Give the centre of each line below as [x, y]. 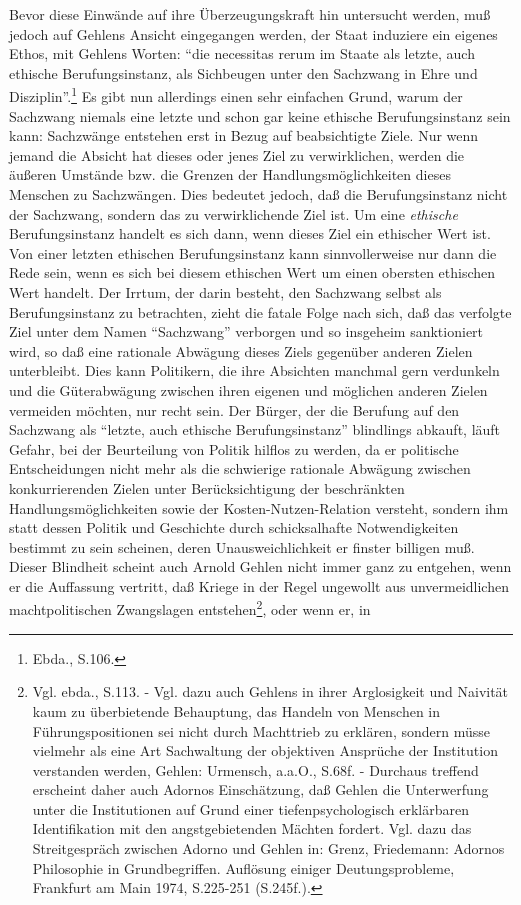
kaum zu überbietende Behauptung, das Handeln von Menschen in [236, 710]
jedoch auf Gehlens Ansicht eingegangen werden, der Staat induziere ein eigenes [253, 33]
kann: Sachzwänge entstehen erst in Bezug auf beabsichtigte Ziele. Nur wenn [244, 135]
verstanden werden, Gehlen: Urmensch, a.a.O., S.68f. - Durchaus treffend [255, 769]
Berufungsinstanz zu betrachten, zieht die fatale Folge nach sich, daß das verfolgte [260, 311]
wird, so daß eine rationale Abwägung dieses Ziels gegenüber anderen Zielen [241, 350]
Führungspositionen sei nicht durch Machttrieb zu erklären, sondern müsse [261, 730]
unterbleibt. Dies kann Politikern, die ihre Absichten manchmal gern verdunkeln [254, 370]
